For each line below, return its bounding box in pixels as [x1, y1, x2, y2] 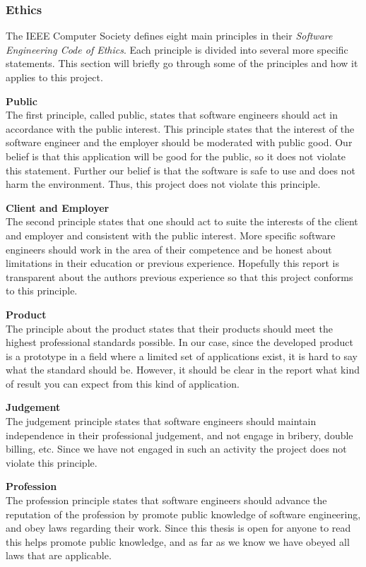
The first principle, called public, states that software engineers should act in [6, 107, 338, 122]
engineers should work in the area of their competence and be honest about [6, 241, 332, 256]
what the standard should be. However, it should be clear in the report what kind [6, 362, 360, 377]
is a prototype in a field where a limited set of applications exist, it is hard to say [6, 348, 358, 363]
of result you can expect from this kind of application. [6, 376, 240, 390]
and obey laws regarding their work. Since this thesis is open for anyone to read [6, 520, 351, 535]
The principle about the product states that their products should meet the [6, 321, 333, 335]
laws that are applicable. [6, 548, 112, 563]
